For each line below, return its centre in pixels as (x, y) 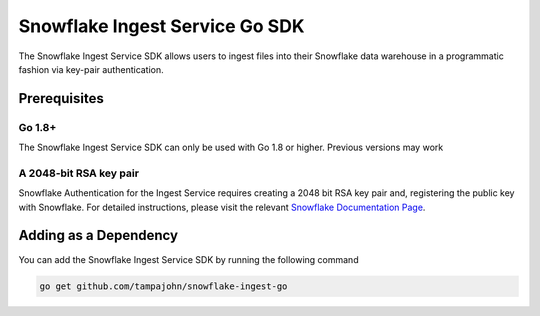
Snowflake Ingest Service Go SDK (161, 26)
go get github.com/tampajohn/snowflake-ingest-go (163, 286)
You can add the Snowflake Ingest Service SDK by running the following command (188, 259)
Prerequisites (61, 98)
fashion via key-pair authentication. (91, 69)
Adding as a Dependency (98, 235)
